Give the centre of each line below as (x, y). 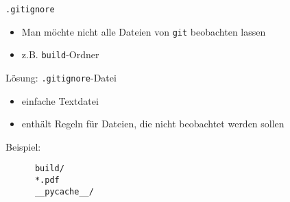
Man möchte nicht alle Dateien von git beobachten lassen (144, 31)
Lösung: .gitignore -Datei (61, 77)
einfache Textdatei (60, 100)
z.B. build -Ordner (60, 54)
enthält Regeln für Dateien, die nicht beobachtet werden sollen (153, 124)
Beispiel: (23, 146)
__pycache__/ (64, 191)
